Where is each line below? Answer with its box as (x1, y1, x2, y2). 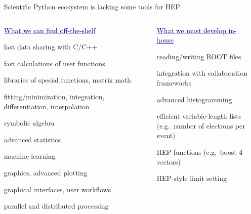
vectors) (157, 156, 181, 167)
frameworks (157, 77, 192, 87)
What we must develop (157, 25, 226, 35)
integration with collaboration (157, 68, 248, 78)
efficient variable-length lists (157, 111, 242, 121)
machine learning (4, 151, 55, 161)
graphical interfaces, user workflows (4, 184, 111, 194)
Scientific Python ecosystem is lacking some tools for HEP (4, 1, 180, 11)
